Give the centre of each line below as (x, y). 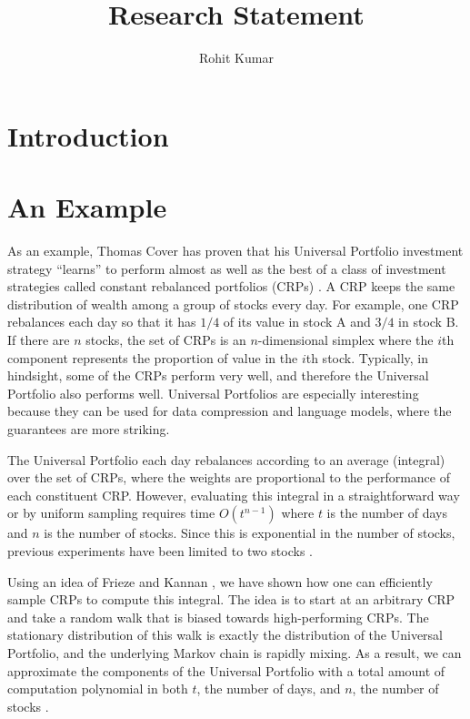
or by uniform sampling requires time (111, 513)
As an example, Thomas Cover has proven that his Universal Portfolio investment (235, 251)
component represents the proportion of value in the (153, 357)
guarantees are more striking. (89, 428)
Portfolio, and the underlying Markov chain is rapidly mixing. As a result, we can (235, 652)
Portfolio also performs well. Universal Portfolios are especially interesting (213, 393)
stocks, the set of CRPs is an (166, 339)
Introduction (88, 135)
